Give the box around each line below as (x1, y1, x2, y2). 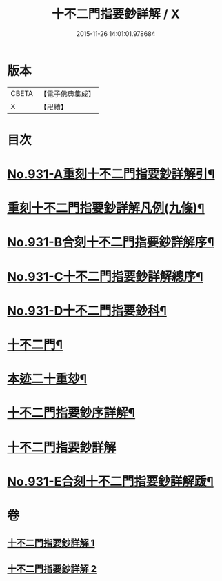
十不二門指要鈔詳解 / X (51, 6, 181, 22)
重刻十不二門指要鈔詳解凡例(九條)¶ (7, 201, 205, 216)
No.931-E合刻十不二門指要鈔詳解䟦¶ (7, 473, 214, 489)
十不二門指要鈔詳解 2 (7, 563, 97, 575)
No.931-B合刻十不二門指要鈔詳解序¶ (7, 235, 215, 250)
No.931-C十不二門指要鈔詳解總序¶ (7, 268, 203, 284)
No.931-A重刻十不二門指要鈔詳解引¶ (7, 166, 215, 182)
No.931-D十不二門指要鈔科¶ (7, 303, 167, 318)
